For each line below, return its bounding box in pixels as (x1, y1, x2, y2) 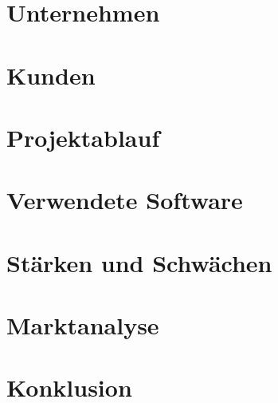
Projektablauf (6, 121, 160, 153)
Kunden (6, 58, 96, 91)
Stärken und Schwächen (6, 246, 272, 279)
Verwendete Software (6, 184, 243, 216)
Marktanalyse (6, 309, 159, 342)
